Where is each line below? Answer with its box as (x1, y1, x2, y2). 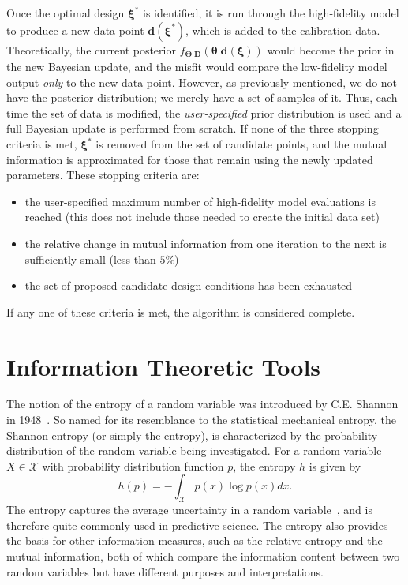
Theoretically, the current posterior (6, 41, 176, 58)
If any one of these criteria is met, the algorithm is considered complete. (6, 303, 355, 320)
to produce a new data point (6, 21, 144, 38)
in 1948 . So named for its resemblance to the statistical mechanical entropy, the (6, 411, 396, 428)
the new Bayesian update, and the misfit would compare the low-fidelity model (6, 58, 387, 75)
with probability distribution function (42, 457, 224, 474)
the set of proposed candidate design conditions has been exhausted (24, 277, 353, 294)
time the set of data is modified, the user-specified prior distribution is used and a (6, 104, 402, 121)
